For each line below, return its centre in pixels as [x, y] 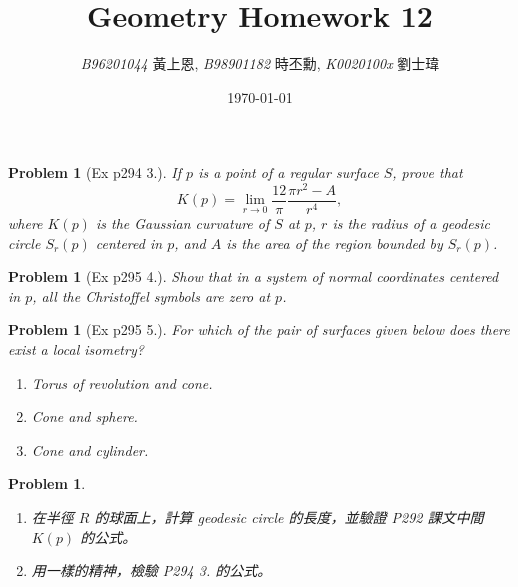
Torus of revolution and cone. [122, 382]
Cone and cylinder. [90, 449]
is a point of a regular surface [288, 172]
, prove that [427, 172]
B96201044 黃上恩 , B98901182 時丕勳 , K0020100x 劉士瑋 [260, 63]
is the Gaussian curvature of [182, 223]
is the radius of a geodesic [411, 223]
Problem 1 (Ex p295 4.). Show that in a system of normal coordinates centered [253, 276]
